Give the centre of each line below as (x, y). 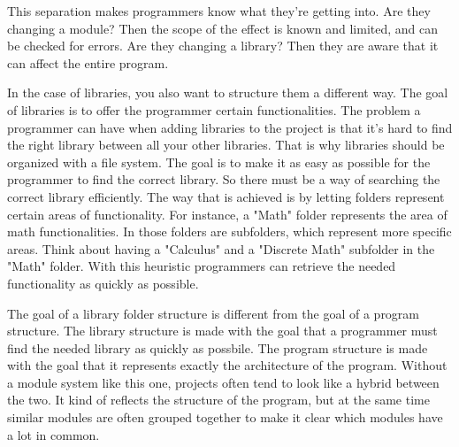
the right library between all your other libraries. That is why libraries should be (226, 145)
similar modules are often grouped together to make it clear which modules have (225, 417)
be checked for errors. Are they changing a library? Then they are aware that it (223, 46)
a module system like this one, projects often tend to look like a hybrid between (223, 382)
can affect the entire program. (88, 62)
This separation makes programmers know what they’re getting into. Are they (219, 11)
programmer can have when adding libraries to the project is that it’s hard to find (230, 127)
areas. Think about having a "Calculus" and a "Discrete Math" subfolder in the (221, 248)
